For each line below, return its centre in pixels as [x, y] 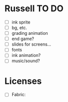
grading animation [30, 33]
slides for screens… [31, 44]
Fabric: [18, 95]
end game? [23, 39]
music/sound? [26, 61]
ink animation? [26, 55]
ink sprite [21, 22]
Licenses [23, 81]
